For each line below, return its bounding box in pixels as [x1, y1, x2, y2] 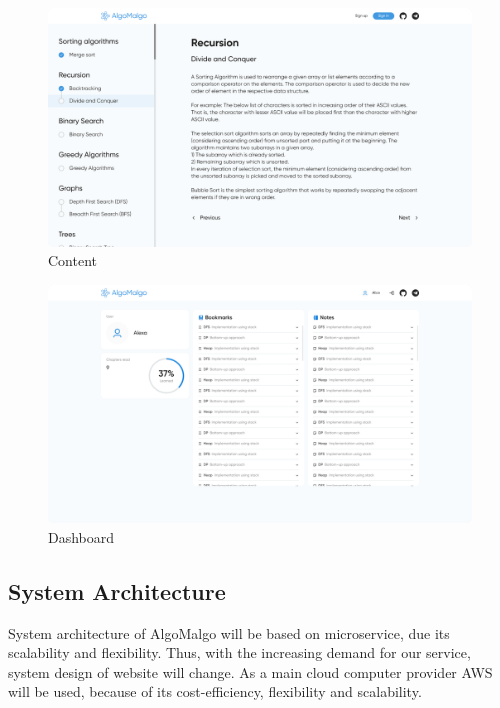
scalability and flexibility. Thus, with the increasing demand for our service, [8, 642, 471, 663]
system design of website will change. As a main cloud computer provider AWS [8, 661, 493, 682]
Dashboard [48, 526, 115, 547]
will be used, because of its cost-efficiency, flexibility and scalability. [8, 681, 422, 702]
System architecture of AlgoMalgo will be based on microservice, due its [8, 622, 450, 643]
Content [48, 250, 97, 271]
